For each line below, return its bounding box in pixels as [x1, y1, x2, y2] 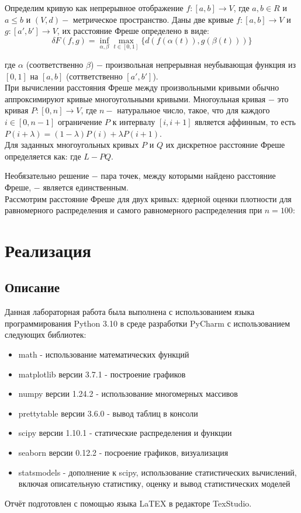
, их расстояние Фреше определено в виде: [57, 25, 209, 37]
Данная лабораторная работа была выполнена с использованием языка [5, 306, 255, 318]
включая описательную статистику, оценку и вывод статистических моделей [18, 477, 290, 490]
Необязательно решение [5, 169, 89, 182]
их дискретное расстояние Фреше [165, 138, 285, 151]
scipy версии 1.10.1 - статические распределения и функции [18, 427, 232, 439]
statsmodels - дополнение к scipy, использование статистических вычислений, [18, 466, 297, 478]
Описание [5, 278, 60, 296]
